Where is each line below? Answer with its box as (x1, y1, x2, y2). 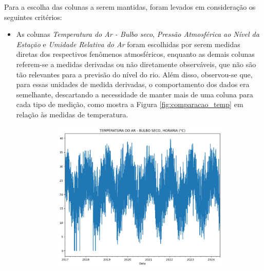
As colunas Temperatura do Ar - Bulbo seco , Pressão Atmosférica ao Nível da (16, 29, 259, 39)
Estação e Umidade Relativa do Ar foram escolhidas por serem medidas (16, 38, 240, 49)
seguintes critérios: (4, 11, 62, 22)
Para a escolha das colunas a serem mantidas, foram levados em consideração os (4, 2, 256, 12)
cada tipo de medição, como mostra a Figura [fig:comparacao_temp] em (16, 99, 243, 110)
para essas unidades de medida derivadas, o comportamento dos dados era (16, 79, 250, 90)
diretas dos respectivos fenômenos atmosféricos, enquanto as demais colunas (16, 49, 255, 59)
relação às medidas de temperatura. (16, 109, 128, 119)
